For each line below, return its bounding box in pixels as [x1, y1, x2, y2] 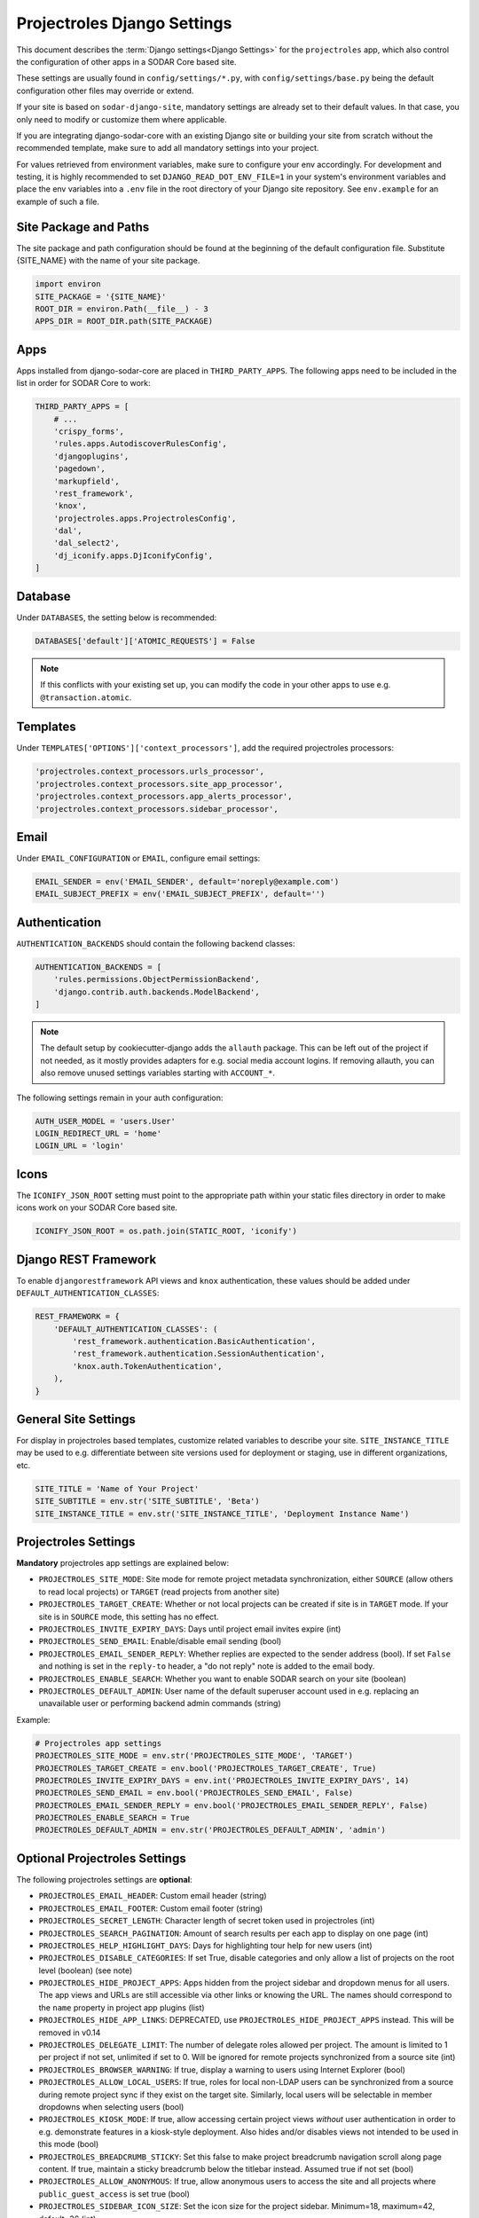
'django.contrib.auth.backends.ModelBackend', [53, 987, 261, 997]
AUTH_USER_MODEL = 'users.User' [35, 1116, 177, 1126]
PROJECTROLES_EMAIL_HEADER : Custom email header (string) [38, 1891, 267, 1901]
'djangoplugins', [53, 451, 130, 461]
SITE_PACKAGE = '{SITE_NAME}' [35, 291, 167, 302]
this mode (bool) [38, 2139, 99, 2150]
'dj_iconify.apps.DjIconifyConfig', [53, 550, 213, 561]
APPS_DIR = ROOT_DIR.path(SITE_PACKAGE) [35, 316, 213, 326]
